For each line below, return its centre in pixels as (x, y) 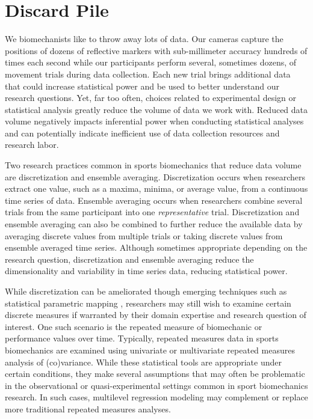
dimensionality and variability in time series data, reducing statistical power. (146, 271)
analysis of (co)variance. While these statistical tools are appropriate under (143, 362)
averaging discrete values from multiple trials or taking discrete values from (144, 235)
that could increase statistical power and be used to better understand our (142, 86)
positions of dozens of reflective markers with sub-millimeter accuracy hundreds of (156, 50)
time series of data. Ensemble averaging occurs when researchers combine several (154, 200)
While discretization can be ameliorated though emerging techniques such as (146, 291)
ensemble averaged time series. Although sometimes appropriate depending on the (156, 247)
